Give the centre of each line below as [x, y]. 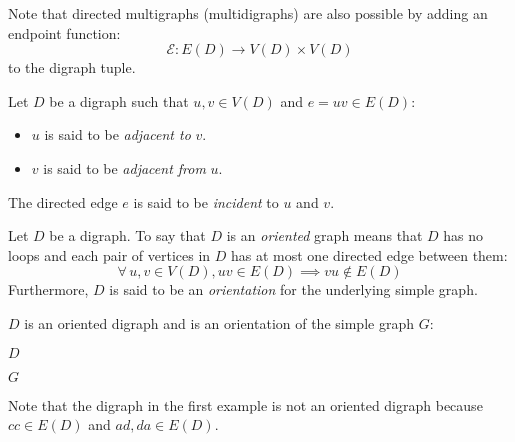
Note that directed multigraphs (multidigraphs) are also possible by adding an [248, 13]
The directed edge [63, 201]
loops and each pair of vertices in [109, 254]
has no [463, 235]
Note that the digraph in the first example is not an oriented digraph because [245, 404]
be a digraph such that [119, 100]
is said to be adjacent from [124, 167]
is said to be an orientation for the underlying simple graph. [293, 289]
